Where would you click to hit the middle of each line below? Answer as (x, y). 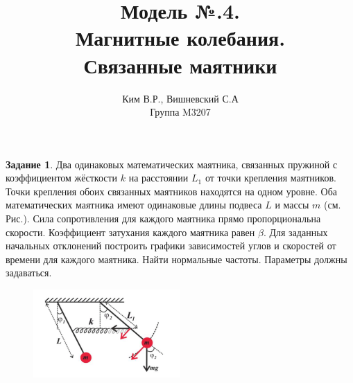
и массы (292, 205)
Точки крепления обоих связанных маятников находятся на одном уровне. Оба (172, 191)
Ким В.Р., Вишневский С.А (180, 98)
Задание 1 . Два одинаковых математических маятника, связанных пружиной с (172, 164)
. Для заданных (295, 232)
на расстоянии (158, 178)
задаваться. (29, 273)
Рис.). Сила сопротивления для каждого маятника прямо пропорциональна (163, 219)
